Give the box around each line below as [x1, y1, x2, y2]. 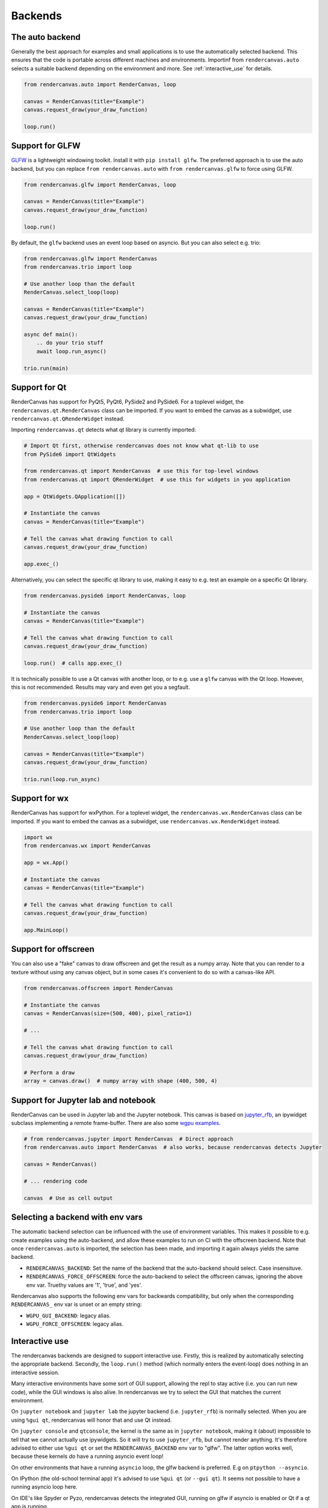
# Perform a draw [23, 1069, 75, 1076]
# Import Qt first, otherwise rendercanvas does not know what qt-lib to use [23, 442, 259, 449]
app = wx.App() [23, 859, 69, 866]
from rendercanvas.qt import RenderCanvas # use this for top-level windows [23, 467, 259, 475]
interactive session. [11, 1369, 60, 1376]
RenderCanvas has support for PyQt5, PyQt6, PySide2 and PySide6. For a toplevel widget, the [11, 398, 244, 405]
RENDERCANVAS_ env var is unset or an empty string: [11, 1300, 142, 1308]
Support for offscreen [11, 944, 94, 954]
